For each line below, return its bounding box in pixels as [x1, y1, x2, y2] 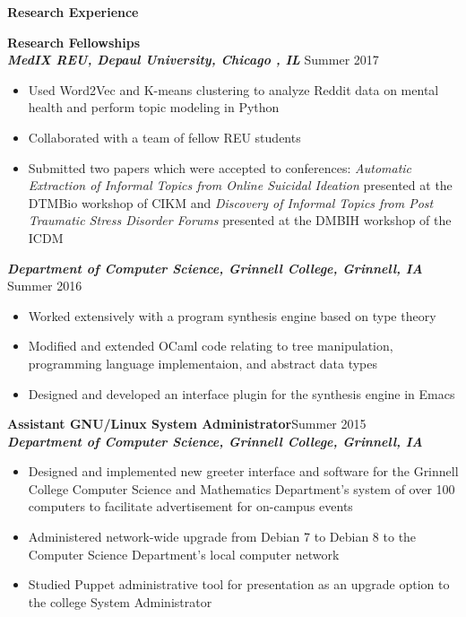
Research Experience [7, 3, 139, 21]
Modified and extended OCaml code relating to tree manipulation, [28, 336, 393, 355]
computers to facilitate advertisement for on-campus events [28, 497, 353, 516]
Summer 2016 [7, 276, 82, 295]
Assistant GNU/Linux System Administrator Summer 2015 [7, 414, 367, 433]
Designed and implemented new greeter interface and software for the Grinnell [28, 462, 459, 481]
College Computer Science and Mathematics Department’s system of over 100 [28, 479, 455, 498]
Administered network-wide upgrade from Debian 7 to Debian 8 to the [28, 527, 417, 546]
